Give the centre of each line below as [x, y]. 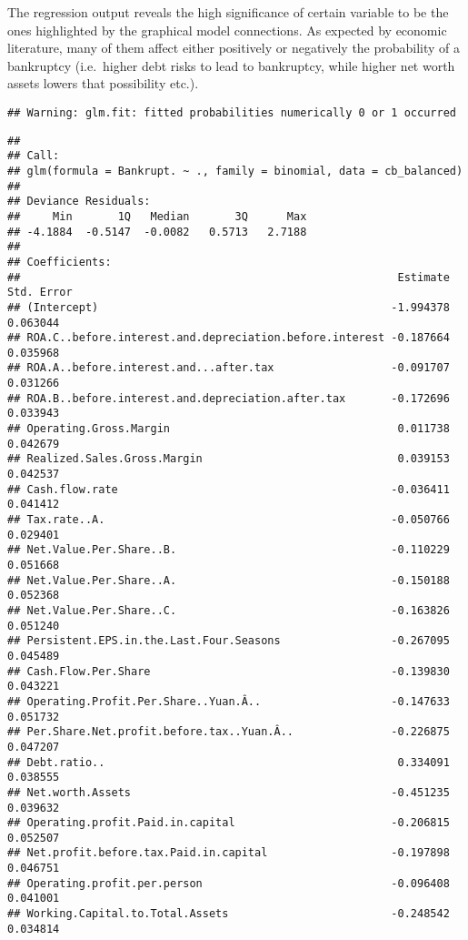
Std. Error [40, 293]
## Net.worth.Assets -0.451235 [229, 792]
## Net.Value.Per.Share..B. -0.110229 [229, 550]
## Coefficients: [60, 262]
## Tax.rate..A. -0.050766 [229, 520]
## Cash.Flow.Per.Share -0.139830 [229, 671]
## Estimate [229, 277]
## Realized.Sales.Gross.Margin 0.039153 [229, 459]
